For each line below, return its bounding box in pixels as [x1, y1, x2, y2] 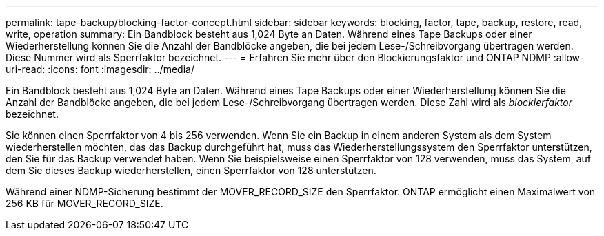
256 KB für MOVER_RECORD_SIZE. [6, 197, 163, 209]
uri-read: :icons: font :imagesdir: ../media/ [6, 63, 194, 75]
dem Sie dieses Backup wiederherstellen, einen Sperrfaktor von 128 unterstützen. [6, 164, 376, 176]
